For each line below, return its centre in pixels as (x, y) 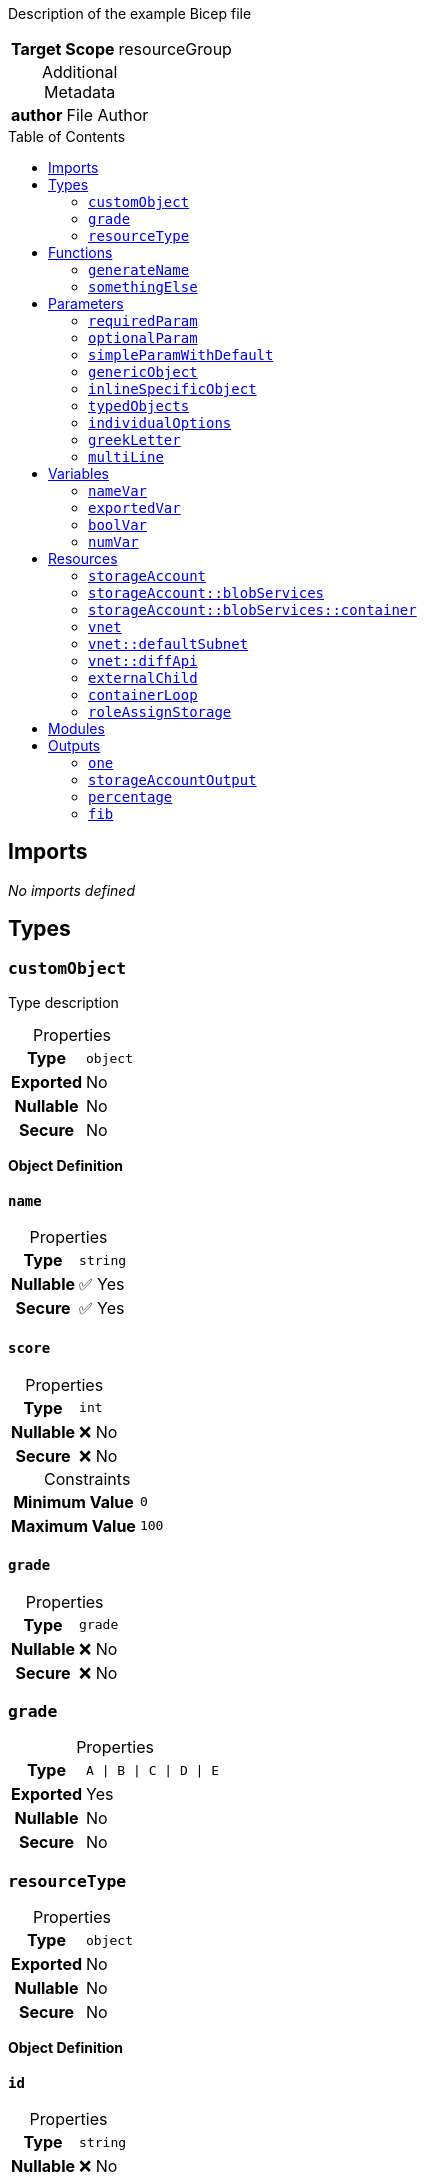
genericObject (143, 372)
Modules (76, 728)
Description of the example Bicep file (130, 13)
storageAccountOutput (172, 780)
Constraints (87, 1478)
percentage (130, 797)
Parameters (86, 303)
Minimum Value (73, 1501)
